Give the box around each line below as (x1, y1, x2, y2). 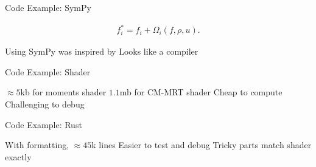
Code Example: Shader (5, 65, 91, 78)
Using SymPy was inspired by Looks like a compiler (5, 45, 198, 58)
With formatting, (5, 138, 69, 151)
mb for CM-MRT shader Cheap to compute (119, 86, 283, 98)
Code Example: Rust (5, 118, 82, 131)
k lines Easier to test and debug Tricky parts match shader (91, 138, 312, 151)
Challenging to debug (5, 97, 85, 110)
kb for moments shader (20, 86, 107, 98)
